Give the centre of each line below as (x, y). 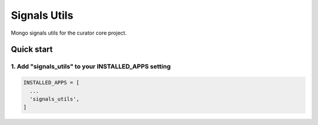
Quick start (32, 50)
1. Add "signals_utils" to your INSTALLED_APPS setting (91, 66)
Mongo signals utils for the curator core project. (69, 33)
